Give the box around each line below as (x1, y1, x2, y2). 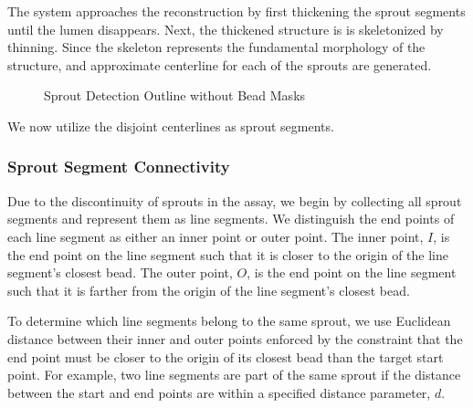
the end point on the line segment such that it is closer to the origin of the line (7, 245, 448, 264)
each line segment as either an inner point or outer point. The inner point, (7, 226, 424, 246)
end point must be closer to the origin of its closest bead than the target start (7, 347, 444, 366)
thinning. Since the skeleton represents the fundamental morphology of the (7, 37, 426, 57)
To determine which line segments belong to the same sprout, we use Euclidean (7, 311, 451, 330)
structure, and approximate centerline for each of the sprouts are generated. (7, 55, 432, 74)
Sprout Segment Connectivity (7, 155, 230, 178)
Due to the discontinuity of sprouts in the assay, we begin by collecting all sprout (7, 191, 462, 210)
